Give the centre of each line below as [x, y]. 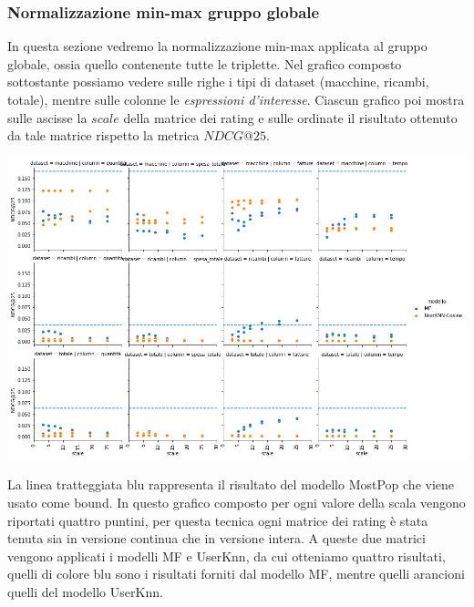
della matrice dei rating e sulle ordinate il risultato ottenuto [290, 117]
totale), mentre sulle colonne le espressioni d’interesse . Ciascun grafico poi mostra [236, 99]
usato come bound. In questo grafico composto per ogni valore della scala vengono [237, 502]
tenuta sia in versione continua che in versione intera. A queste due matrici [216, 538]
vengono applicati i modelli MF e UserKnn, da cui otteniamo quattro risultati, [227, 556]
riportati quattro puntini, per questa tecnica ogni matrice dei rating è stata [218, 520]
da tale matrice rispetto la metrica [103, 135]
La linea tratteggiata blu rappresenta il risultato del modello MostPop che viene [231, 484]
